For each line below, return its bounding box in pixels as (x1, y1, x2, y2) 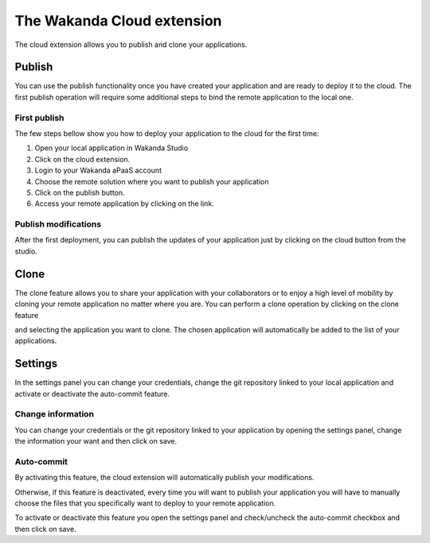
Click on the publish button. (34, 188, 125, 197)
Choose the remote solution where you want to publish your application (34, 176, 269, 186)
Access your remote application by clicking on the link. (34, 199, 214, 208)
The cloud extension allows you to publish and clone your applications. (14, 40, 248, 49)
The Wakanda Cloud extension (14, 12, 222, 29)
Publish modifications (14, 219, 102, 230)
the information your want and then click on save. (14, 436, 178, 446)
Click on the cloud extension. (34, 154, 131, 164)
